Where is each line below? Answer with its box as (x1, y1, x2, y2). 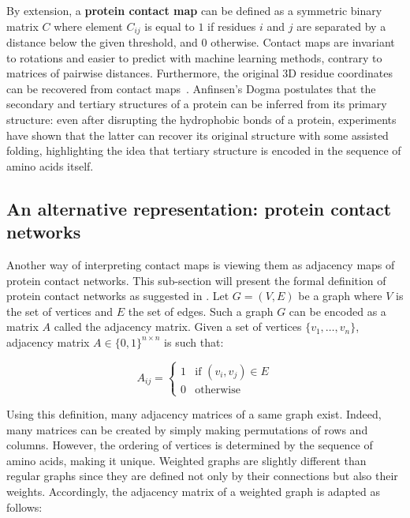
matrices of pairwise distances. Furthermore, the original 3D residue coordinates (6, 65, 393, 81)
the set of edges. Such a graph (128, 302, 274, 319)
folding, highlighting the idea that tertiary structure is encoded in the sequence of (6, 142, 401, 159)
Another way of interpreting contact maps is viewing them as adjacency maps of (6, 256, 395, 272)
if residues (207, 17, 256, 34)
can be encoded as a (289, 302, 386, 319)
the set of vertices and (6, 302, 114, 319)
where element (54, 17, 123, 34)
